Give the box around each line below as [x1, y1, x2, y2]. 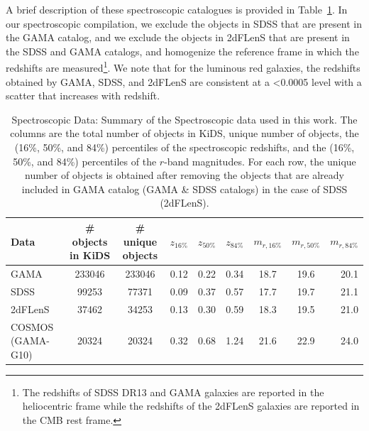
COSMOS [11, 319, 54, 334]
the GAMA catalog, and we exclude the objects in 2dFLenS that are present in [6, 30, 350, 45]
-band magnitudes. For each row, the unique [164, 153, 356, 168]
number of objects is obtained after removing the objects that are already [25, 168, 344, 182]
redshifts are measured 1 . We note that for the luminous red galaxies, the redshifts [6, 58, 360, 75]
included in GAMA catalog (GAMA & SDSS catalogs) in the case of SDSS [21, 181, 348, 196]
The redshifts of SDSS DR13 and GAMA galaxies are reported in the [22, 384, 324, 399]
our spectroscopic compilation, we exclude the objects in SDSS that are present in [6, 16, 362, 31]
